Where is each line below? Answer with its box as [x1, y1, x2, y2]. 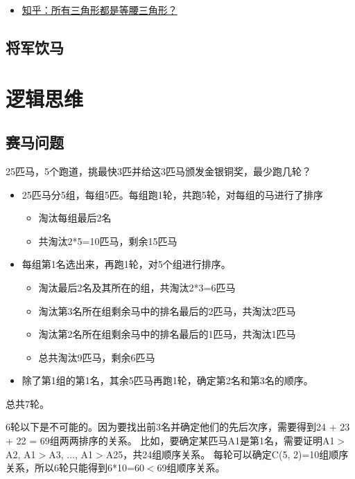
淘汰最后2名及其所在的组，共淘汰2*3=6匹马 [38, 280, 236, 294]
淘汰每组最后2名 [38, 210, 112, 225]
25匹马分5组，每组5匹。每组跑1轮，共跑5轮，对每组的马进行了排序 [21, 187, 323, 201]
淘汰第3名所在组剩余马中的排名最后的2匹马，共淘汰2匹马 [38, 303, 296, 318]
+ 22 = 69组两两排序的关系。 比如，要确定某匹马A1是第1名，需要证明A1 [6, 433, 335, 448]
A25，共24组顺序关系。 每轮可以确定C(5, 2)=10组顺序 [105, 446, 349, 461]
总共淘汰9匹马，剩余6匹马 [38, 350, 155, 364]
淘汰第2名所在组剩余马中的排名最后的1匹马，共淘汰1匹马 [38, 327, 296, 341]
